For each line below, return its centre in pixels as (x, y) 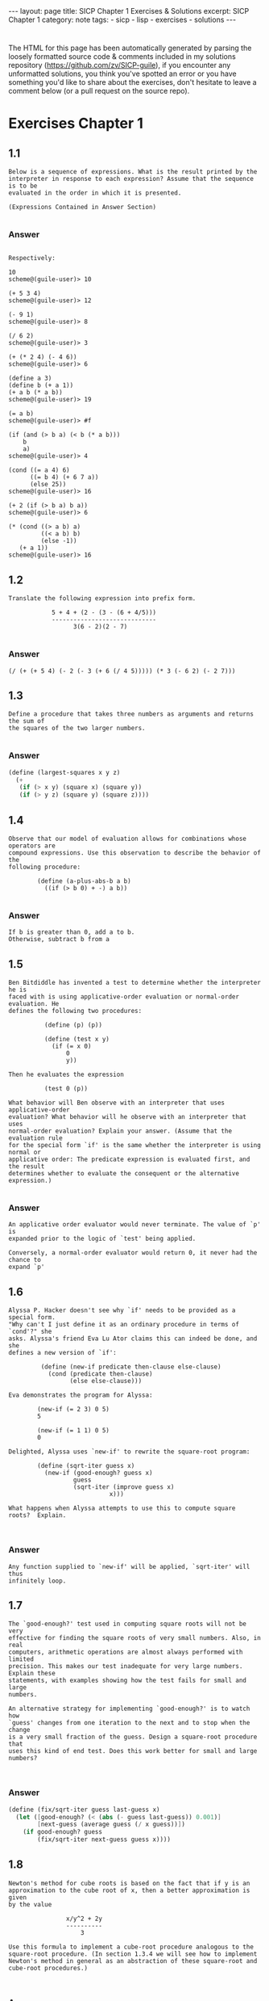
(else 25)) (48, 485)
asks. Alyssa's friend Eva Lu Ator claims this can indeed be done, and (133, 1339)
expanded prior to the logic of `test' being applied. (102, 1239)
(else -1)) (59, 541)
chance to (25, 1260)
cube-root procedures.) (48, 1968)
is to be (23, 186)
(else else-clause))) (106, 1381)
